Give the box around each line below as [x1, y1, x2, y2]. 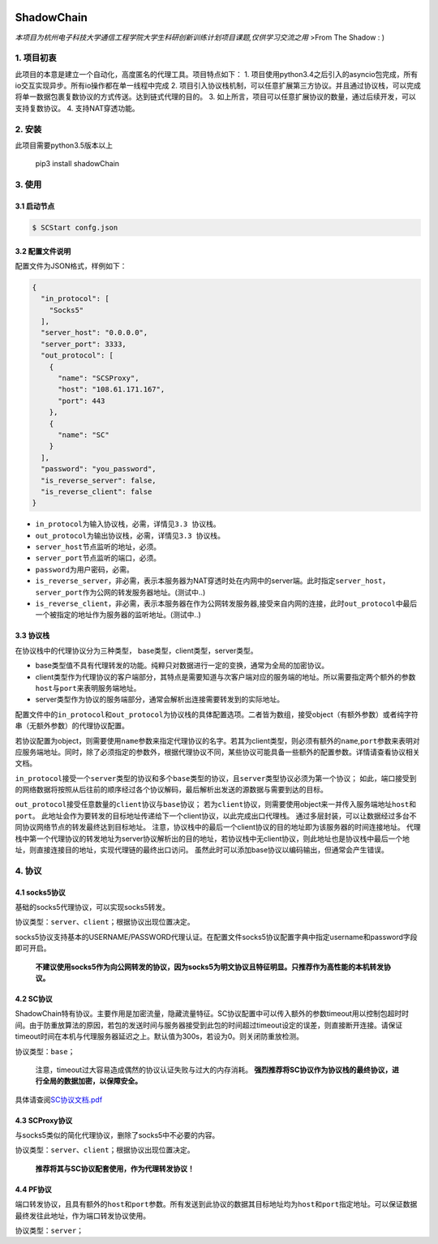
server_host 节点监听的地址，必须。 [35, 542, 161, 551]
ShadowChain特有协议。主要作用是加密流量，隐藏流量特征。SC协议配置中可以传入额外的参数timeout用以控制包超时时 [15, 1009, 410, 1019]
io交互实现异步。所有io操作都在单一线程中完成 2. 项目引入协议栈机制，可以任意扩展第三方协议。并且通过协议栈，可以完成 [15, 81, 422, 91]
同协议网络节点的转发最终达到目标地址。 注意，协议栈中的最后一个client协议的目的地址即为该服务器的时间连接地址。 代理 [15, 822, 421, 832]
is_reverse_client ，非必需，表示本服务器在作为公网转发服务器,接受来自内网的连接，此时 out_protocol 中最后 [35, 598, 418, 608]
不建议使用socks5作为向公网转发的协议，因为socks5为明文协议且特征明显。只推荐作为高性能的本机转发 [35, 962, 384, 972]
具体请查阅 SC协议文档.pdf [15, 1095, 103, 1105]
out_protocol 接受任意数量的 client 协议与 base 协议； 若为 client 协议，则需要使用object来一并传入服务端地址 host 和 [15, 800, 417, 809]
